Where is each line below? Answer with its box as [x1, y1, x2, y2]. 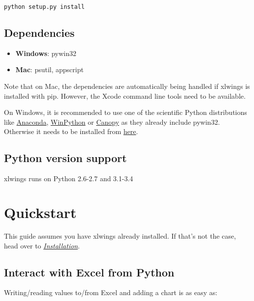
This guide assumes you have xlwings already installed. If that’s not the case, [4, 230, 236, 241]
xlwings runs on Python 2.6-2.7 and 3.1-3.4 [4, 173, 133, 184]
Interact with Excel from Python [4, 264, 175, 279]
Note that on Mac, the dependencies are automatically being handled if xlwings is [4, 81, 250, 91]
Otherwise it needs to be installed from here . [4, 126, 138, 137]
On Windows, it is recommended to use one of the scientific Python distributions [4, 107, 247, 117]
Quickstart [4, 202, 77, 222]
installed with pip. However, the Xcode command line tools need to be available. [4, 90, 246, 101]
